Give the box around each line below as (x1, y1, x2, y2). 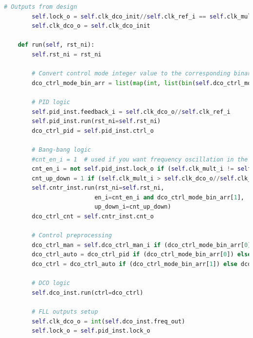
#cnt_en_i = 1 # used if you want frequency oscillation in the (32, 156, 248, 163)
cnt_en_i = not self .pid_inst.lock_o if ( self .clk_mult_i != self (32, 165, 252, 173)
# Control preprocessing (32, 232, 112, 239)
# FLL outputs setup (32, 308, 98, 315)
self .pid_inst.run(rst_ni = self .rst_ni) (32, 118, 161, 125)
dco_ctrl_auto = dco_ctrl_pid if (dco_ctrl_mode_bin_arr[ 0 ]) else (32, 251, 252, 258)
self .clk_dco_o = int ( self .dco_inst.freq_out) (32, 318, 185, 325)
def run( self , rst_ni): (18, 41, 95, 49)
